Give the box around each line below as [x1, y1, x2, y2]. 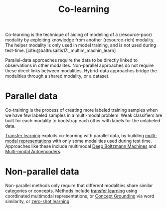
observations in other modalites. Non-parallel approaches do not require [5, 62, 154, 68]
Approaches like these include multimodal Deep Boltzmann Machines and [5, 143, 157, 149]
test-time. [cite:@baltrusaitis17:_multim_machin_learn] [5, 47, 116, 53]
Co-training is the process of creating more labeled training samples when [5, 107, 158, 113]
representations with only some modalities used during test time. [19, 138, 152, 144]
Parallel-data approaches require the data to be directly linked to [5, 57, 138, 63]
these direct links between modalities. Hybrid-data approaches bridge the [5, 68, 157, 74]
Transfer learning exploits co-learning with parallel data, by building [5, 133, 145, 139]
